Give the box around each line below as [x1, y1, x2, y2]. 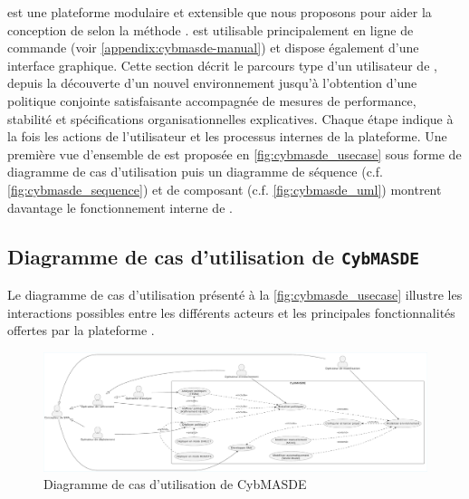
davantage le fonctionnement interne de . [7, 197, 233, 216]
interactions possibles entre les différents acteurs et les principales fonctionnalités [7, 302, 455, 321]
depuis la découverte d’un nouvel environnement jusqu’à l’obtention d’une [7, 73, 417, 92]
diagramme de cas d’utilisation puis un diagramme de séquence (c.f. [7, 162, 383, 181]
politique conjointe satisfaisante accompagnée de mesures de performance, [7, 91, 416, 110]
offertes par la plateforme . [7, 321, 155, 340]
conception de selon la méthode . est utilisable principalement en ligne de [7, 20, 414, 39]
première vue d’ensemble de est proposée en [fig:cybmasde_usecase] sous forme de [7, 144, 462, 163]
